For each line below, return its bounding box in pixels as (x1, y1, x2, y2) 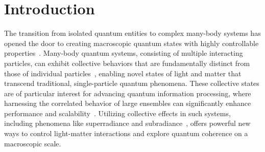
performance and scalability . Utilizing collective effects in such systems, (4, 107, 231, 118)
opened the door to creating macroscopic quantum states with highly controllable (4, 37, 259, 48)
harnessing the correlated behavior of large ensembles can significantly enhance (4, 98, 251, 108)
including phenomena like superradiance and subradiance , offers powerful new (4, 118, 251, 128)
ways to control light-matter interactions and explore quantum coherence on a (4, 128, 248, 139)
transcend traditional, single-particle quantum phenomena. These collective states (4, 78, 259, 89)
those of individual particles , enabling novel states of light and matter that (4, 68, 242, 78)
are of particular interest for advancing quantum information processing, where (4, 88, 251, 98)
